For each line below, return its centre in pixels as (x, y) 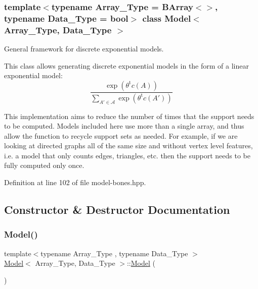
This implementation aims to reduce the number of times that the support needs (129, 116)
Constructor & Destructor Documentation (117, 210)
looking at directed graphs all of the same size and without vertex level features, (128, 146)
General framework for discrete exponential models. (84, 49)
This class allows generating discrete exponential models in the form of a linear (126, 65)
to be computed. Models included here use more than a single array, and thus (124, 126)
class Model (167, 18)
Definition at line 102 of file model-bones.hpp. (75, 182)
